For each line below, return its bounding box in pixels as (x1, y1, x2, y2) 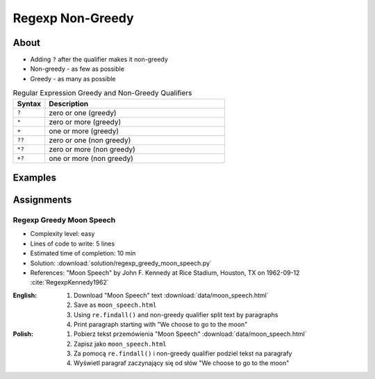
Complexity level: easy (30, 230, 95, 238)
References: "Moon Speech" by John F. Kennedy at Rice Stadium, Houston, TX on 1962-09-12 (30, 268, 300, 277)
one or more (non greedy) (49, 153, 133, 163)
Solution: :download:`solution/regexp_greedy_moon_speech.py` (30, 259, 212, 267)
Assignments (12, 194, 72, 206)
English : (12, 291, 37, 299)
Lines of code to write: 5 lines (30, 239, 115, 248)
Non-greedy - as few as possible (30, 65, 125, 73)
